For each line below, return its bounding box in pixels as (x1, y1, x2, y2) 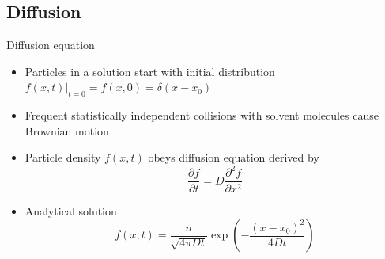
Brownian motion (25, 122, 109, 139)
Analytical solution (25, 202, 117, 219)
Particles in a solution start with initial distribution (25, 63, 275, 79)
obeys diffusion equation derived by (148, 149, 319, 166)
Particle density (25, 149, 101, 166)
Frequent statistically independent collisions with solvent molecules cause (25, 107, 379, 124)
